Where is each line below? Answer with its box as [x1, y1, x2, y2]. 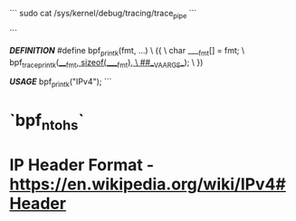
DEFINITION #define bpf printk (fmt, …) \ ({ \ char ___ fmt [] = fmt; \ [9, 44, 245, 58]
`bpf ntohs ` [9, 110, 84, 134]
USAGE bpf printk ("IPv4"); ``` [9, 76, 112, 90]
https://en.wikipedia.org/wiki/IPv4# [9, 174, 287, 195]
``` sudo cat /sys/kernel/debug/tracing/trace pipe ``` [9, 8, 197, 21]
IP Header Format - [9, 155, 155, 176]
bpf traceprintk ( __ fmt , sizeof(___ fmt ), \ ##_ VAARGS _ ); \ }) [9, 56, 204, 70]
